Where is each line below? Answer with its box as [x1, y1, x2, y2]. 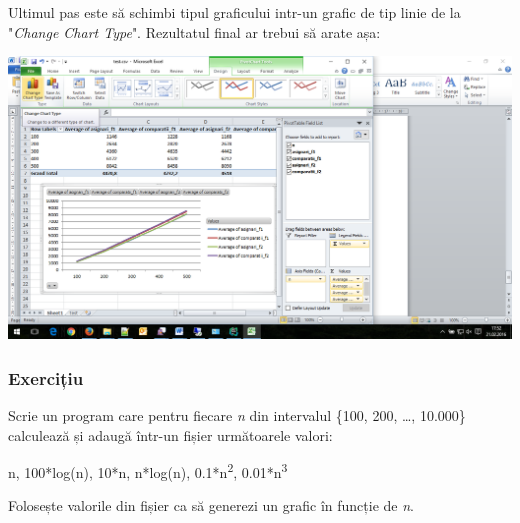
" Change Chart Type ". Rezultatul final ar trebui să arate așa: [8, 21, 381, 42]
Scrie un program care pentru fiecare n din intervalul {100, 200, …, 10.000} [8, 405, 466, 425]
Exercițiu [8, 365, 84, 390]
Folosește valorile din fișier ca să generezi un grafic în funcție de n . [8, 495, 414, 516]
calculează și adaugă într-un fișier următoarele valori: [8, 424, 333, 445]
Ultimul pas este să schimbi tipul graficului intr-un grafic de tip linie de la [8, 2, 461, 22]
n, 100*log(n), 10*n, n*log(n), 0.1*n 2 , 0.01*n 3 [8, 459, 288, 482]
